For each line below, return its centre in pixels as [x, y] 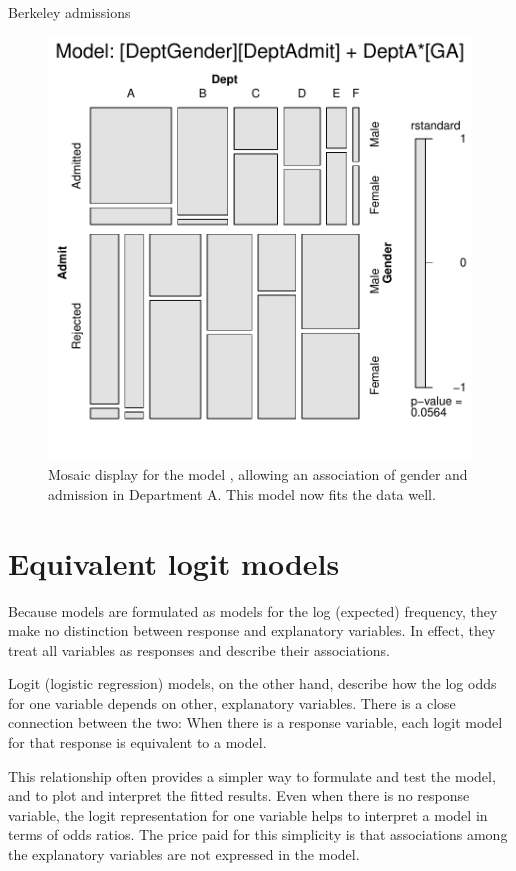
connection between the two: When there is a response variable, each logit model [255, 722]
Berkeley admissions [69, 12]
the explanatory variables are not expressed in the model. [184, 854]
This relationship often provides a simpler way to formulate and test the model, [252, 775]
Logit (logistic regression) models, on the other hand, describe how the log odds [252, 683]
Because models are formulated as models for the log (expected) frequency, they [253, 610]
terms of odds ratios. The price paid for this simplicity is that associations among [258, 834]
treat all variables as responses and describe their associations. [199, 649]
